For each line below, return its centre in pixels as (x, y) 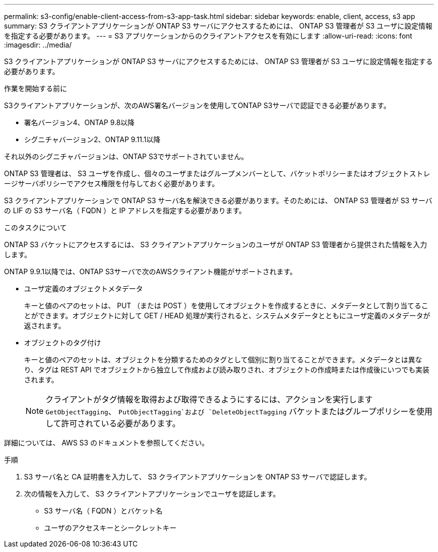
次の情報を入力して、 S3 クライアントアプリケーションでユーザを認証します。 (152, 494)
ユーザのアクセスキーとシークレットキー (110, 528)
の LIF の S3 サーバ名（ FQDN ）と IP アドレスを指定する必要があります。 (125, 210)
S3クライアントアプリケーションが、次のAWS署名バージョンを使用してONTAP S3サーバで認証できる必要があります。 (197, 105)
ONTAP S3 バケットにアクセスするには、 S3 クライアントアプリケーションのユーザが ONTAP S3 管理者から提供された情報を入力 (216, 244)
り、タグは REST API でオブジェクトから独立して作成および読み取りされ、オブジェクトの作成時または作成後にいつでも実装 (227, 370)
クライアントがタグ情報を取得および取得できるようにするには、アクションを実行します (209, 399)
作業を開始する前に (35, 88)
